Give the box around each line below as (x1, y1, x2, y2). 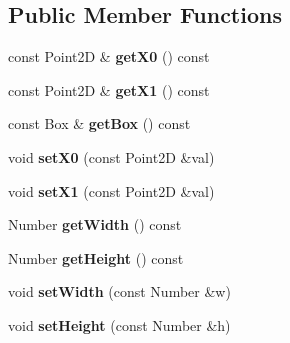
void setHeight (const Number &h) (8, 314, 231, 335)
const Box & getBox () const (8, 113, 191, 134)
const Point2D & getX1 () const (8, 79, 210, 100)
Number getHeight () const (8, 247, 184, 268)
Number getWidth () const (8, 214, 182, 235)
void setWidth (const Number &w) (8, 281, 231, 302)
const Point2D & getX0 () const (8, 46, 210, 67)
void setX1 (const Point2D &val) (8, 180, 215, 201)
